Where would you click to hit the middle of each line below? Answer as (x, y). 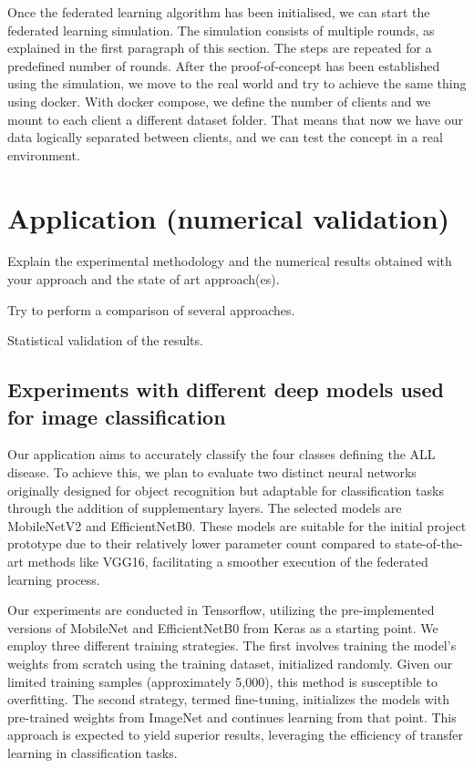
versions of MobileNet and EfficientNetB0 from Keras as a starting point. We (223, 627)
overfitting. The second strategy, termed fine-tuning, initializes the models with (228, 699)
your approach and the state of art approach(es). (144, 279)
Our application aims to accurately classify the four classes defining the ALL (222, 454)
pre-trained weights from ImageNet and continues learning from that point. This (232, 717)
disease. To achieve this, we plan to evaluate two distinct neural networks (212, 472)
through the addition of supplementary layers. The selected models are (205, 508)
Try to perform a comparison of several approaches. (151, 309)
